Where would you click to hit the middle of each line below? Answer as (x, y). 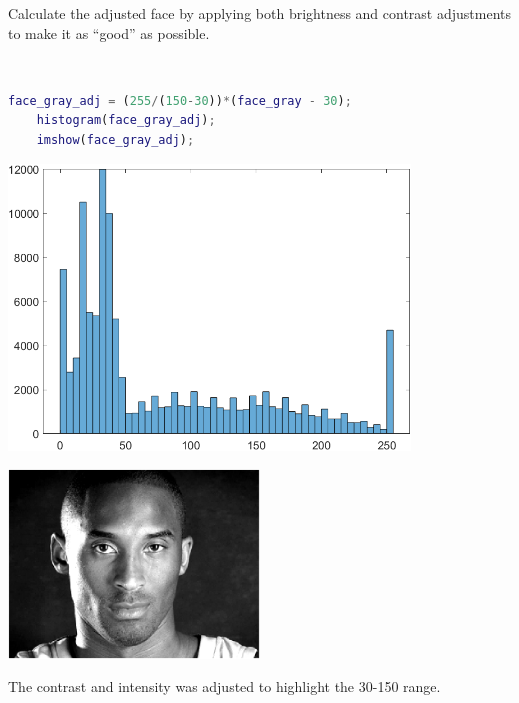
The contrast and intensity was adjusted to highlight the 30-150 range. (224, 686)
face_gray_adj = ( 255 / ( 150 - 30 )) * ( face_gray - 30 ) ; (180, 100)
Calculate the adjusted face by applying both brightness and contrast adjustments (260, 13)
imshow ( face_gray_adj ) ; (115, 139)
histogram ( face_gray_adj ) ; (126, 120)
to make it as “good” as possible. (109, 32)
